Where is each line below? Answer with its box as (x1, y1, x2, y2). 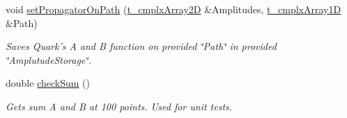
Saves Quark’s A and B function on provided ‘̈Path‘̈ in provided (6, 39, 277, 53)
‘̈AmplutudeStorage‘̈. (6, 52, 91, 67)
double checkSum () (6, 76, 90, 90)
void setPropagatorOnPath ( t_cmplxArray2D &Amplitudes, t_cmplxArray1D (6, 2, 341, 16)
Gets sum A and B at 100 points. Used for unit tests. (6, 99, 233, 113)
